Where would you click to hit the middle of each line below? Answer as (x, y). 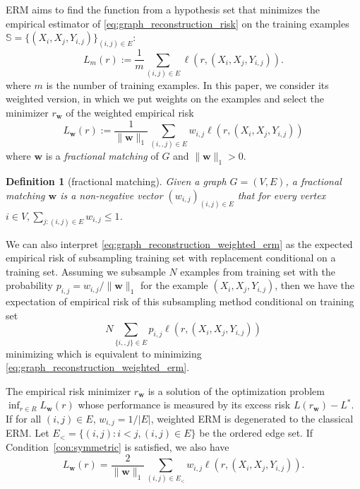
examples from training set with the (258, 271)
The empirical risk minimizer (68, 390)
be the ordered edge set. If (256, 433)
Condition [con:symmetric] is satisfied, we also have (118, 447)
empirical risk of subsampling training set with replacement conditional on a (171, 258)
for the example (174, 285)
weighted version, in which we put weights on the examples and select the (165, 99)
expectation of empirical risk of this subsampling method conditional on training (180, 301)
